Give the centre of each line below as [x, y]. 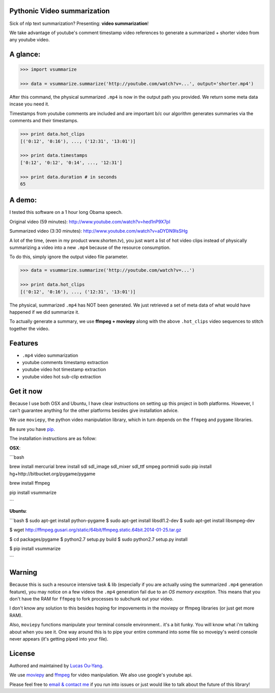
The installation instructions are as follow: [53, 438]
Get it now [26, 391]
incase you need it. [29, 104]
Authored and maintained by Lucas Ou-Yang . [57, 666]
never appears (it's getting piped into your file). [59, 639]
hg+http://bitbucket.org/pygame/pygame [52, 474]
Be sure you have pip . [32, 429]
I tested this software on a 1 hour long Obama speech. [66, 212]
